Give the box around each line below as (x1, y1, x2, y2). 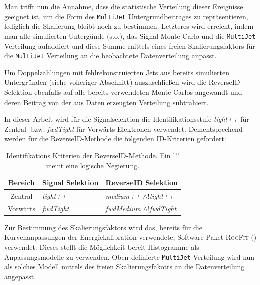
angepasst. (4, 271, 36, 281)
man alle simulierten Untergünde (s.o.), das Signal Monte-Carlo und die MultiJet (4, 30, 256, 41)
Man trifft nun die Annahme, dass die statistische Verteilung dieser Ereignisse (4, 1, 243, 11)
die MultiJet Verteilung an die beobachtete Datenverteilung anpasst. (4, 50, 217, 61)
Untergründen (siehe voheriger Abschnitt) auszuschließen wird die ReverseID (4, 77, 240, 87)
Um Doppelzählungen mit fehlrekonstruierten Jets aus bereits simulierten (4, 67, 229, 77)
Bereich (8, 177, 35, 188)
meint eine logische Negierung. (46, 160, 140, 170)
